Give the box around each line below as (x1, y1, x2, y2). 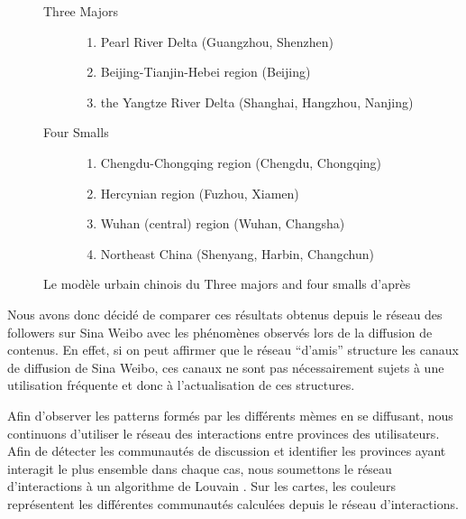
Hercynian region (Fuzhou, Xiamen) (100, 183, 299, 202)
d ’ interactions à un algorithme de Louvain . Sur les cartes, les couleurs (7, 477, 396, 496)
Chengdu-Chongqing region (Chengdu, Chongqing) (100, 153, 382, 171)
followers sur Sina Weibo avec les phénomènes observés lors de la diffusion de (7, 322, 433, 341)
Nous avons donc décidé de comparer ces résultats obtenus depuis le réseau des (7, 304, 443, 323)
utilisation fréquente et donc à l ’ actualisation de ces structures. (7, 375, 355, 394)
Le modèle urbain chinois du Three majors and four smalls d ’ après (43, 274, 411, 293)
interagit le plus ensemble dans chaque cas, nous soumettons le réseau (7, 459, 392, 477)
